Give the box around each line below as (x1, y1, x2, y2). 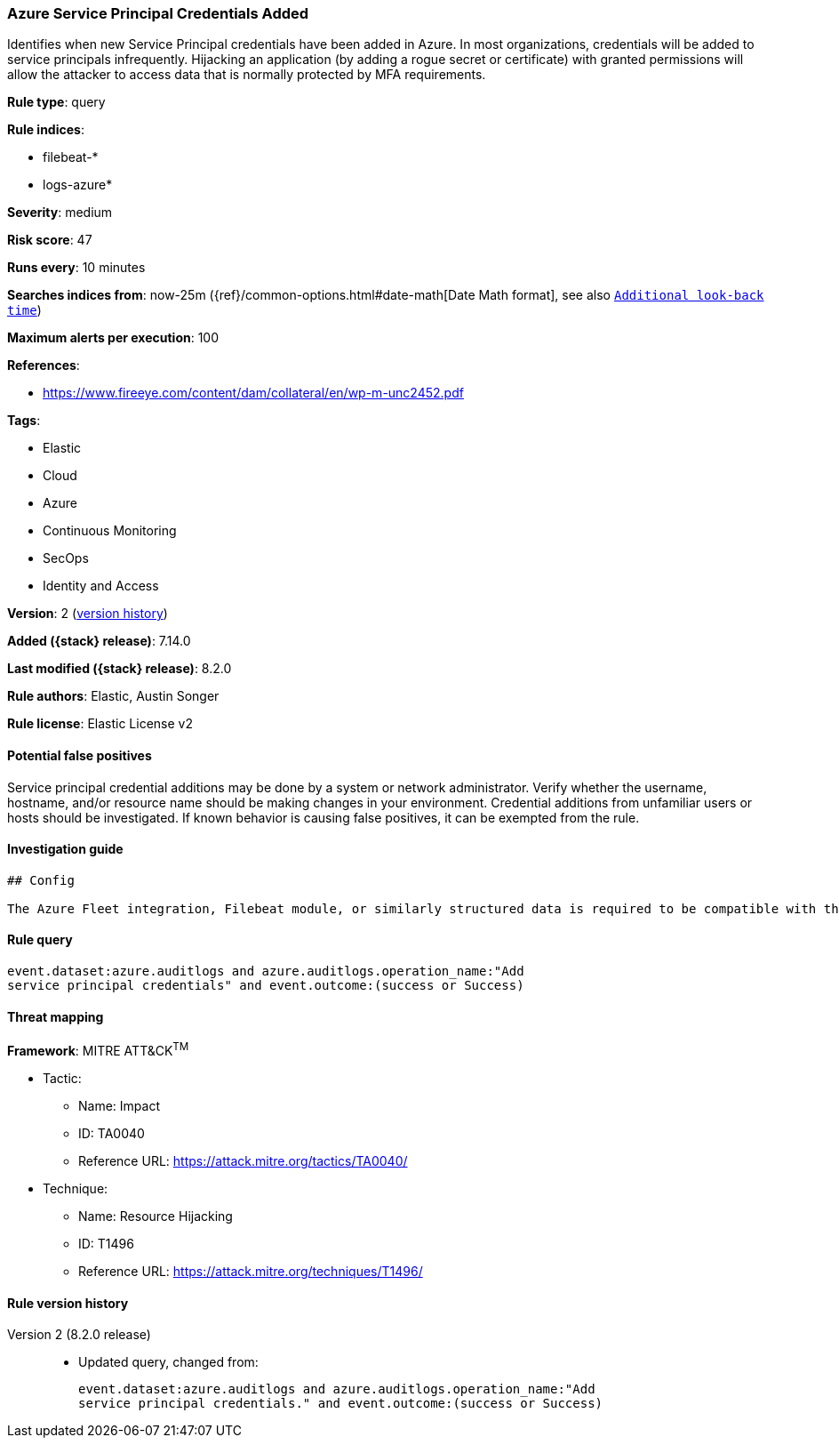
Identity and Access (43, 578, 159, 594)
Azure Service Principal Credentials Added (7, 4, 309, 22)
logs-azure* (43, 177, 113, 193)
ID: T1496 (78, 1235, 134, 1251)
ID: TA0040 (78, 1125, 145, 1141)
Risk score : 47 (7, 232, 92, 248)
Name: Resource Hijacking (78, 1208, 233, 1224)
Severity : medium (7, 205, 113, 221)
